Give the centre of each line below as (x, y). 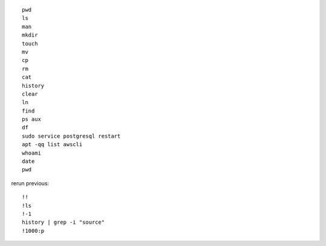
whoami (32, 153)
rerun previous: (30, 183)
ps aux (32, 119)
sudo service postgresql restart (71, 136)
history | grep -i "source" (63, 222)
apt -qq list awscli (52, 145)
